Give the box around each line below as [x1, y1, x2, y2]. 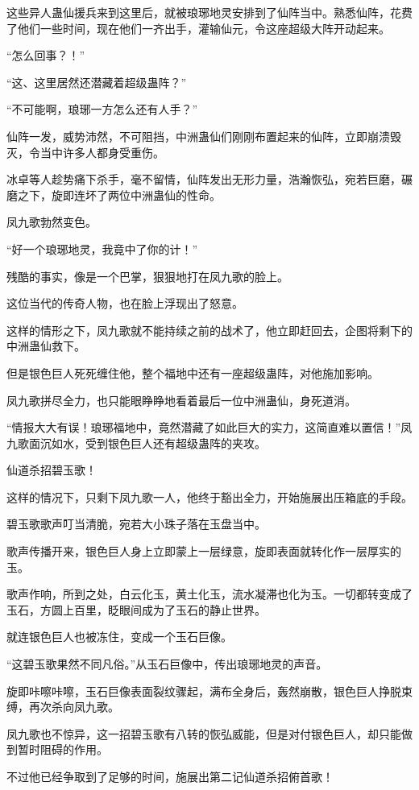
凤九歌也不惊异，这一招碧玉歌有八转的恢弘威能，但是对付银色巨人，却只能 [6, 725, 401, 742]
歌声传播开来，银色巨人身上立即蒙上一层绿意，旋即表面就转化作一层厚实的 [6, 543, 401, 560]
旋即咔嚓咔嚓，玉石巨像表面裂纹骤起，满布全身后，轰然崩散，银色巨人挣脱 [6, 682, 401, 699]
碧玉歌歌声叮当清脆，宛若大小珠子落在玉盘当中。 [6, 515, 266, 532]
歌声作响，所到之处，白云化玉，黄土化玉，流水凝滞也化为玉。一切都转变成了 [6, 585, 413, 602]
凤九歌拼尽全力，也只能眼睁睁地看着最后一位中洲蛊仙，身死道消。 [6, 391, 356, 408]
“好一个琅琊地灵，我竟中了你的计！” [6, 240, 198, 257]
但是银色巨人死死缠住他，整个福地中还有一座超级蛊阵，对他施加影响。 [6, 364, 379, 381]
